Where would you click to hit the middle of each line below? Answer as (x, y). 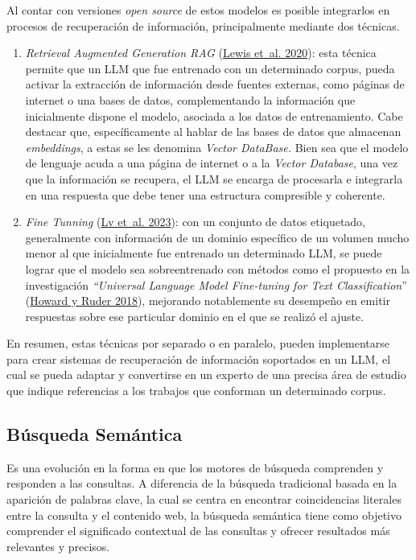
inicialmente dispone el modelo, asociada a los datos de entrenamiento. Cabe (214, 115)
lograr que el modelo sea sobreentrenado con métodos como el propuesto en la (218, 268)
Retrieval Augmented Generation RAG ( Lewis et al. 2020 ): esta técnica (201, 53)
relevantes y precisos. (58, 546)
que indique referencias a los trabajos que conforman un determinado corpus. (196, 391)
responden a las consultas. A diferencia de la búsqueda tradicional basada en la (202, 483)
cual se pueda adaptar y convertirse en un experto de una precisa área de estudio (206, 375)
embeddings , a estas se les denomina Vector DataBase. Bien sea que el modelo (217, 147)
